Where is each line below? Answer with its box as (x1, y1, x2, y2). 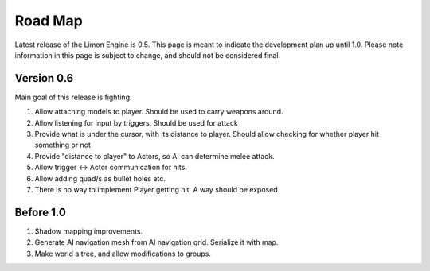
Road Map (14, 12, 84, 29)
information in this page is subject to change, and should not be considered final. (14, 50, 281, 60)
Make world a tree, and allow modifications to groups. (34, 249, 211, 258)
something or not (34, 140, 92, 150)
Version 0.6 (14, 72, 74, 85)
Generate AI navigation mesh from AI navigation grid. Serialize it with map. (34, 238, 279, 247)
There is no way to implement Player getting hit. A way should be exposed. (34, 184, 280, 194)
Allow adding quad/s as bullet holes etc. (34, 173, 166, 183)
